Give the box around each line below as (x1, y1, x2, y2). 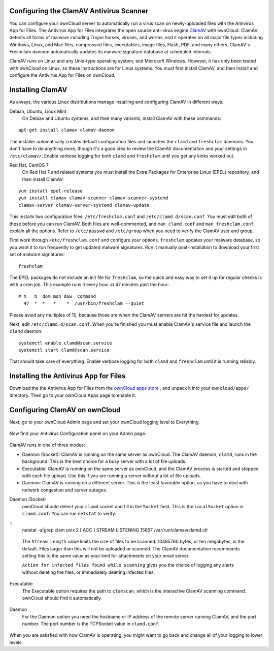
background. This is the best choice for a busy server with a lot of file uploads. (22, 458, 187, 464)
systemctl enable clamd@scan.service (18, 340, 113, 346)
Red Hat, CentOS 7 (9, 162, 49, 168)
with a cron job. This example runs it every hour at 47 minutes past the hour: (9, 282, 169, 288)
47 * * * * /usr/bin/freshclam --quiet (23, 300, 145, 306)
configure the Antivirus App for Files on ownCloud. (9, 72, 116, 78)
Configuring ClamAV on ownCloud (9, 406, 121, 414)
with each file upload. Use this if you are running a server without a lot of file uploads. (22, 473, 201, 479)
